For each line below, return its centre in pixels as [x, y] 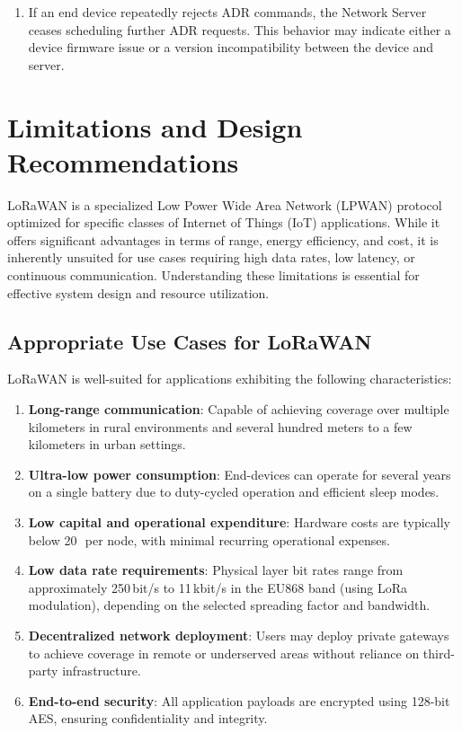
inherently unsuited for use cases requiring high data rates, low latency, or [211, 257]
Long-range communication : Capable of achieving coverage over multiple [239, 409]
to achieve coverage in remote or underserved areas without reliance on [224, 653]
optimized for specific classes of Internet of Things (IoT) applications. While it [224, 222]
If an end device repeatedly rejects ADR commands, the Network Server [227, 12]
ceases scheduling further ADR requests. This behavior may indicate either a [240, 29]
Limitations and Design [155, 126]
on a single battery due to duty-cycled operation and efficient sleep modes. [234, 492]
